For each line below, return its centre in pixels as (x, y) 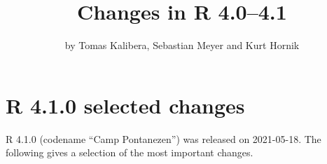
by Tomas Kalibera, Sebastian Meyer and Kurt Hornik (182, 45)
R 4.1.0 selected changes (125, 105)
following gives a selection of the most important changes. (130, 152)
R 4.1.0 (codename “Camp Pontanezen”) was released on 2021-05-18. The (163, 138)
